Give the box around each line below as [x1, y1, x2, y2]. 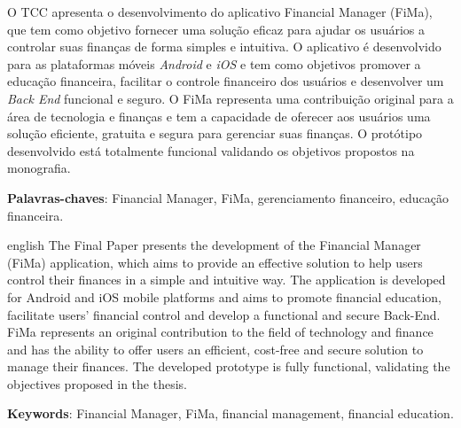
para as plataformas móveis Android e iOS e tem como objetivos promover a [7, 54, 421, 73]
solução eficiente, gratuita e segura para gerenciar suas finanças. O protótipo [7, 124, 423, 143]
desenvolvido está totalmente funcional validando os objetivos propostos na [7, 141, 415, 160]
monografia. [7, 159, 71, 177]
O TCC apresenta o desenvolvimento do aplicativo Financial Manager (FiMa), [7, 3, 433, 20]
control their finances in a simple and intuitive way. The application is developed [7, 270, 446, 289]
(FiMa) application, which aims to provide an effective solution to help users [7, 253, 423, 271]
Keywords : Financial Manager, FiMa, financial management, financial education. [7, 404, 454, 423]
